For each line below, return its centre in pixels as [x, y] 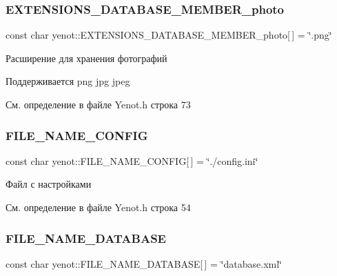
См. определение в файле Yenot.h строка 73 [98, 104]
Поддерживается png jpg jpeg [68, 81]
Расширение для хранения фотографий [86, 58]
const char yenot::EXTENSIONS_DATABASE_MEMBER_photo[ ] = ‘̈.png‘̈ [169, 35]
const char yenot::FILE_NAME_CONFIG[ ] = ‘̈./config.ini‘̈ [132, 160]
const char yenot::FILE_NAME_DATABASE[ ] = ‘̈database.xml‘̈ [144, 263]
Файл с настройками [49, 184]
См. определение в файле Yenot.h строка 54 [98, 207]
